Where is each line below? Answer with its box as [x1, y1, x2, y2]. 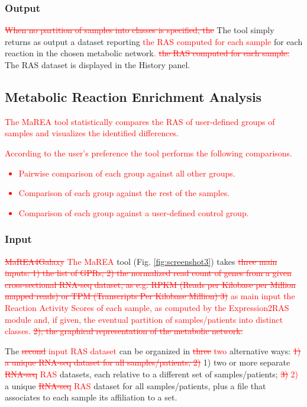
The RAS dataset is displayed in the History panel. [5, 59, 190, 70]
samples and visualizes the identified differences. [5, 127, 179, 139]
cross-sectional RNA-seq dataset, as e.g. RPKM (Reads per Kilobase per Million [5, 278, 296, 290]
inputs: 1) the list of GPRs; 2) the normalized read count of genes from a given [5, 267, 292, 279]
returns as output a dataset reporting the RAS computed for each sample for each [5, 35, 303, 47]
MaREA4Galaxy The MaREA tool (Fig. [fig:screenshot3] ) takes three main [5, 255, 277, 267]
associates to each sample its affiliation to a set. [5, 391, 177, 403]
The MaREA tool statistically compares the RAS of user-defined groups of [5, 115, 275, 127]
